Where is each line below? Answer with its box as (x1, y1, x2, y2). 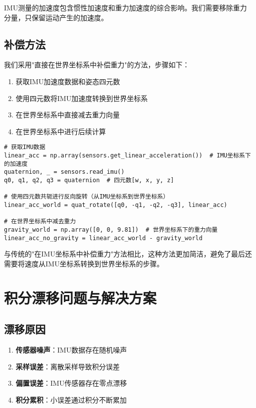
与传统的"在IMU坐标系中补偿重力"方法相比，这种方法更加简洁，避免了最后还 (4, 249, 252, 259)
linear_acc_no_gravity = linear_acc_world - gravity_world (4, 234, 203, 242)
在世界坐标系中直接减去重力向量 (15, 109, 120, 120)
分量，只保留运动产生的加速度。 (4, 12, 108, 22)
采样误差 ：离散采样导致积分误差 (15, 361, 120, 371)
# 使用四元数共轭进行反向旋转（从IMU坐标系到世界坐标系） (4, 193, 169, 201)
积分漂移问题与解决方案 (4, 287, 157, 307)
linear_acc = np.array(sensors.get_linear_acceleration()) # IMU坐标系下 (4, 152, 251, 159)
